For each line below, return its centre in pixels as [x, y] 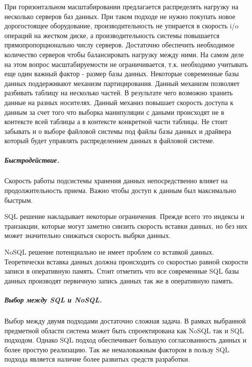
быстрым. [19, 200]
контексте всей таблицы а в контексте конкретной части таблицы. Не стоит [116, 121]
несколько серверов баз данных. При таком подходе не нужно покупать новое [120, 16]
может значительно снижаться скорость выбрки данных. [88, 235]
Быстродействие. [32, 160]
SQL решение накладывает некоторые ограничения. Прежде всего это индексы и [125, 216]
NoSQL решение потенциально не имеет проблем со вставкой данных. [109, 252]
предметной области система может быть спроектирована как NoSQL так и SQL [124, 330]
